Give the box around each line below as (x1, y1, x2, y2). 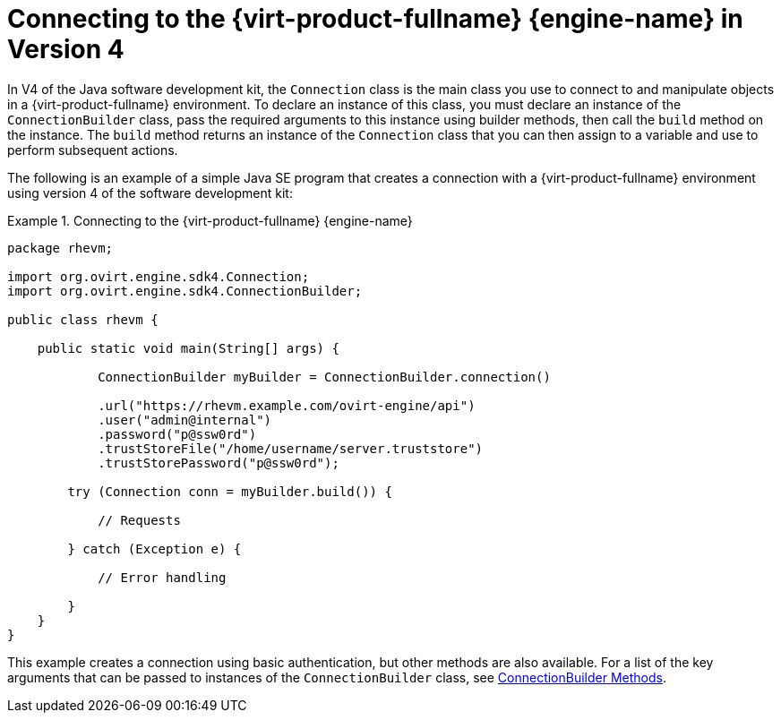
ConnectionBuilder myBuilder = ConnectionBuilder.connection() (98, 369, 551, 384)
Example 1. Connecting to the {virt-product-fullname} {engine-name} (7, 212, 413, 228)
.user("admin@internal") (98, 412, 272, 427)
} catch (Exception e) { (67, 541, 242, 556)
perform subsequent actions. (7, 141, 178, 158)
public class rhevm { (7, 312, 159, 327)
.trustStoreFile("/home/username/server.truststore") (98, 441, 484, 456)
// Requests (98, 512, 181, 527)
